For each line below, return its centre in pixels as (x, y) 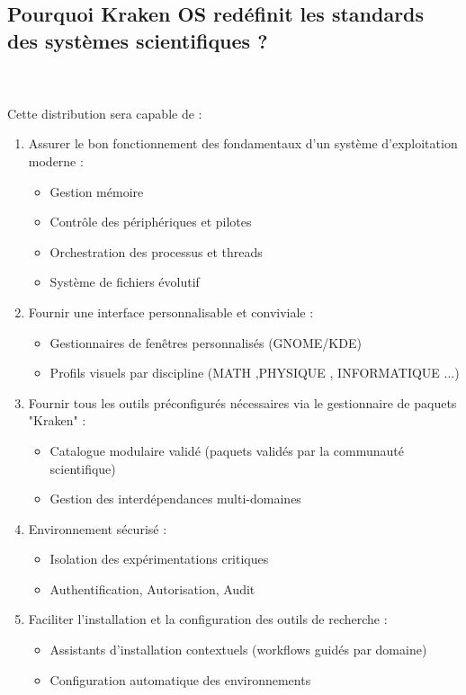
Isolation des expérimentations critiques (159, 559)
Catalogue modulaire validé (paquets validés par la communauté (227, 450)
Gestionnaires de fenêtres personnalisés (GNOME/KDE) (206, 342)
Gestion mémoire (97, 191)
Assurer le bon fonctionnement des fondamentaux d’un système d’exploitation (243, 143)
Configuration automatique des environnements (180, 679)
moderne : (56, 160)
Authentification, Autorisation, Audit (152, 588)
